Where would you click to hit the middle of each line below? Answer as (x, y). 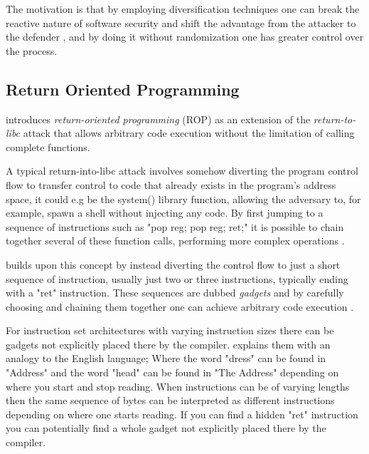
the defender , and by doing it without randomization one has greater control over (185, 37)
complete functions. (48, 146)
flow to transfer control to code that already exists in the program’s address (171, 184)
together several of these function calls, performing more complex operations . (175, 241)
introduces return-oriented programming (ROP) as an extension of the (158, 119)
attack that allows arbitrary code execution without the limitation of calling (189, 133)
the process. (32, 50)
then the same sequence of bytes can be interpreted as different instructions (170, 400)
